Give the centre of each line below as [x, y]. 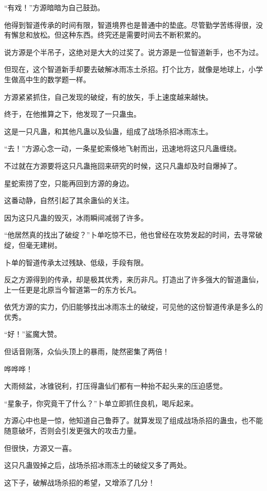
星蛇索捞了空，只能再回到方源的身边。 [69, 183]
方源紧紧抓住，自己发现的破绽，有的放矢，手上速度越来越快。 [108, 96]
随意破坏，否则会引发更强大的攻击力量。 [72, 431]
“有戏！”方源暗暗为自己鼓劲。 [54, 7]
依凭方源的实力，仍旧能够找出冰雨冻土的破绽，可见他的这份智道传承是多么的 [133, 307]
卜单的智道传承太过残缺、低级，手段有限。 [76, 262]
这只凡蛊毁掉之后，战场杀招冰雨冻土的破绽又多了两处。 [98, 465]
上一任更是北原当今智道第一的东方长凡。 [72, 289]
